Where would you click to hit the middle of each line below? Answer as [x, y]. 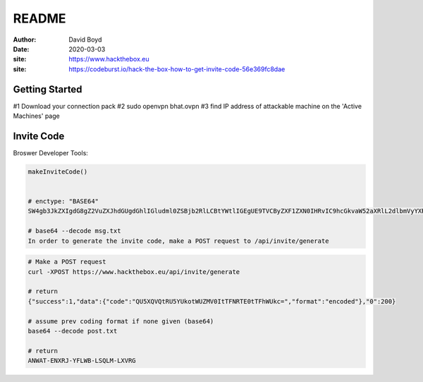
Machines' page [36, 116]
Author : [25, 40]
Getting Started [48, 89]
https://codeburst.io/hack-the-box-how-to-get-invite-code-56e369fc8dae [177, 69]
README [39, 18]
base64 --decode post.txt [73, 331]
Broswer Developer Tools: [50, 153]
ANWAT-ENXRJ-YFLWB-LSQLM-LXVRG [82, 361]
